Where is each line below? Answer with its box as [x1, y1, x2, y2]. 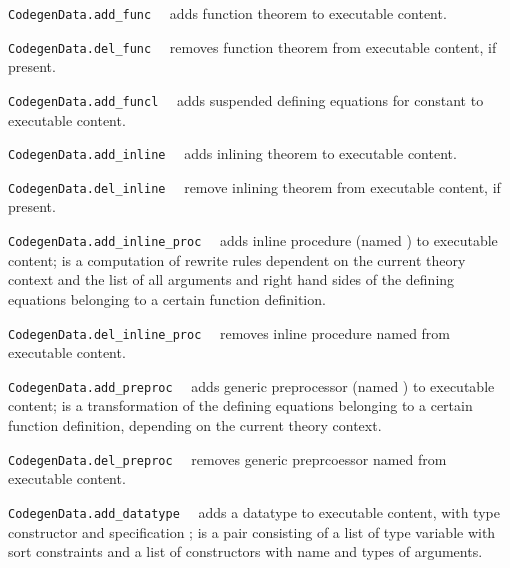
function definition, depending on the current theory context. [8, 415, 382, 435]
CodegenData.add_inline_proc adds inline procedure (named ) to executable [8, 230, 498, 251]
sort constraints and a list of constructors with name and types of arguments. [8, 541, 483, 562]
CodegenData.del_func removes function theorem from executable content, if [8, 36, 497, 57]
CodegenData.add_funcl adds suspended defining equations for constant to [8, 89, 484, 110]
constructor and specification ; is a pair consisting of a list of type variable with [8, 521, 496, 542]
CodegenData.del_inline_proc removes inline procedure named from [8, 322, 451, 343]
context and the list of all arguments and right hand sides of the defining [8, 269, 455, 290]
